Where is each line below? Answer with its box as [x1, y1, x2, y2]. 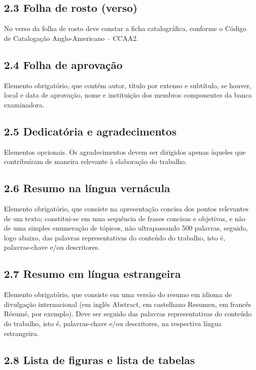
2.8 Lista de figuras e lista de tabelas [4, 352, 195, 367]
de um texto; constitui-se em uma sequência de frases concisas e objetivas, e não [4, 213, 246, 223]
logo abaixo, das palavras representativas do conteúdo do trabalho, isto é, [4, 232, 225, 242]
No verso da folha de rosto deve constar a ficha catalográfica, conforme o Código [4, 23, 247, 34]
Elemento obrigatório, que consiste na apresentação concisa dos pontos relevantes [4, 203, 249, 213]
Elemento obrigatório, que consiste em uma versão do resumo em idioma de [4, 289, 232, 300]
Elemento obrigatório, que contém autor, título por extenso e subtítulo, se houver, [4, 80, 252, 90]
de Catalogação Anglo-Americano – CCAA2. [4, 33, 139, 43]
